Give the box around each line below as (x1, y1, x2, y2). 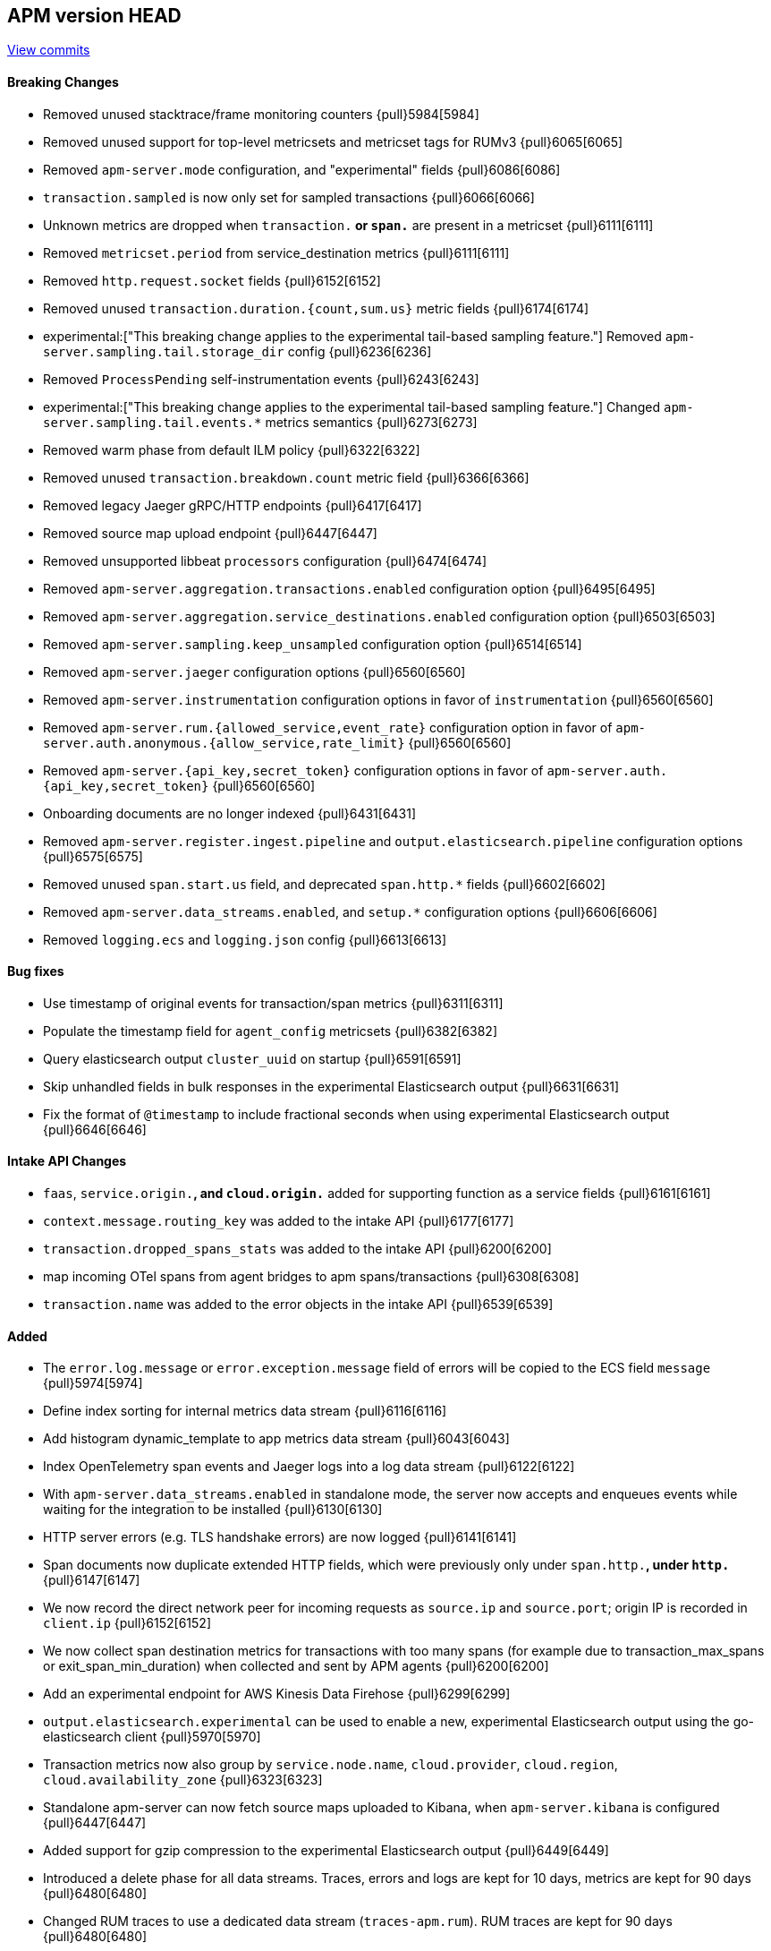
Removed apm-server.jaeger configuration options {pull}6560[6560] (43, 663, 466, 680)
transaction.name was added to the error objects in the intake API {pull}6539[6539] (43, 1296, 554, 1313)
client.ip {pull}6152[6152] (43, 1615, 212, 1631)
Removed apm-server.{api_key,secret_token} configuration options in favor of (43, 762, 544, 778)
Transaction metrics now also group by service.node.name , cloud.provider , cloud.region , (43, 1757, 618, 1773)
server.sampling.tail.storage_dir (43, 344, 284, 359)
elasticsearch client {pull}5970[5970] (43, 1729, 261, 1745)
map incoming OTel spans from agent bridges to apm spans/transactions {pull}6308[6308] (43, 1269, 580, 1285)
